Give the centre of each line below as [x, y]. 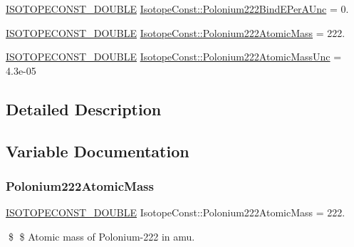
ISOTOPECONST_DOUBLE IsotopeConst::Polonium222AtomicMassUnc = [174, 57]
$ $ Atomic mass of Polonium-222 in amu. [101, 236]
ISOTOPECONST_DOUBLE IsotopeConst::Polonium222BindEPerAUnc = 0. [177, 9]
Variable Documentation [98, 151]
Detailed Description [84, 109]
